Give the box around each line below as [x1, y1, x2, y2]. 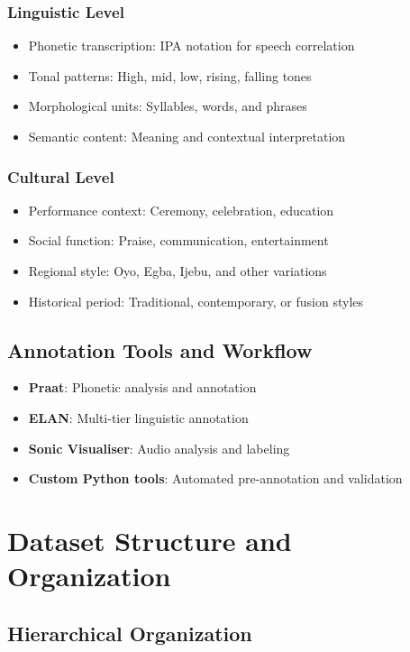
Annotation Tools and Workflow [7, 335, 313, 363]
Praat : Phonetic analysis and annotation [28, 378, 257, 397]
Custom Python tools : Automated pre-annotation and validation [28, 469, 403, 488]
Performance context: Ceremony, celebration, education [28, 200, 334, 219]
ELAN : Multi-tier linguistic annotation [28, 408, 249, 427]
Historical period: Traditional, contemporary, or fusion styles [28, 291, 364, 310]
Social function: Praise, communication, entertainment [28, 231, 329, 250]
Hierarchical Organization [7, 619, 252, 647]
